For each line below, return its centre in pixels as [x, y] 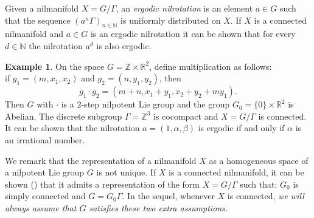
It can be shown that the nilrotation [72, 128]
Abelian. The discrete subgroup [64, 116]
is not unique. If [126, 172]
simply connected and [45, 196]
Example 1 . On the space [55, 66]
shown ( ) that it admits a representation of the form [103, 184]
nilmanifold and [34, 34]
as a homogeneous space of [259, 160]
